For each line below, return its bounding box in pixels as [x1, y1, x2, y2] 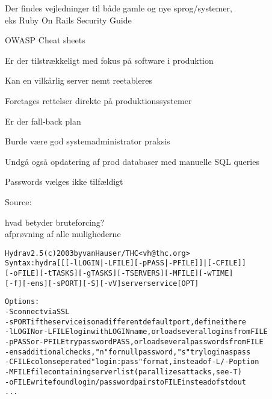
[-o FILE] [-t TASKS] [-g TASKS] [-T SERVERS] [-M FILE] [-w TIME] [5, 269, 233, 278]
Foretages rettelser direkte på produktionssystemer [5, 94, 192, 107]
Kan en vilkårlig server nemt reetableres [5, 74, 152, 87]
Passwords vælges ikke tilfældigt [5, 175, 123, 188]
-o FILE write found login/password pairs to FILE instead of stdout [5, 377, 246, 386]
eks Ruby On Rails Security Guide [5, 13, 132, 26]
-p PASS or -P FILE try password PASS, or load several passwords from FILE [5, 337, 264, 346]
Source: [5, 195, 32, 208]
